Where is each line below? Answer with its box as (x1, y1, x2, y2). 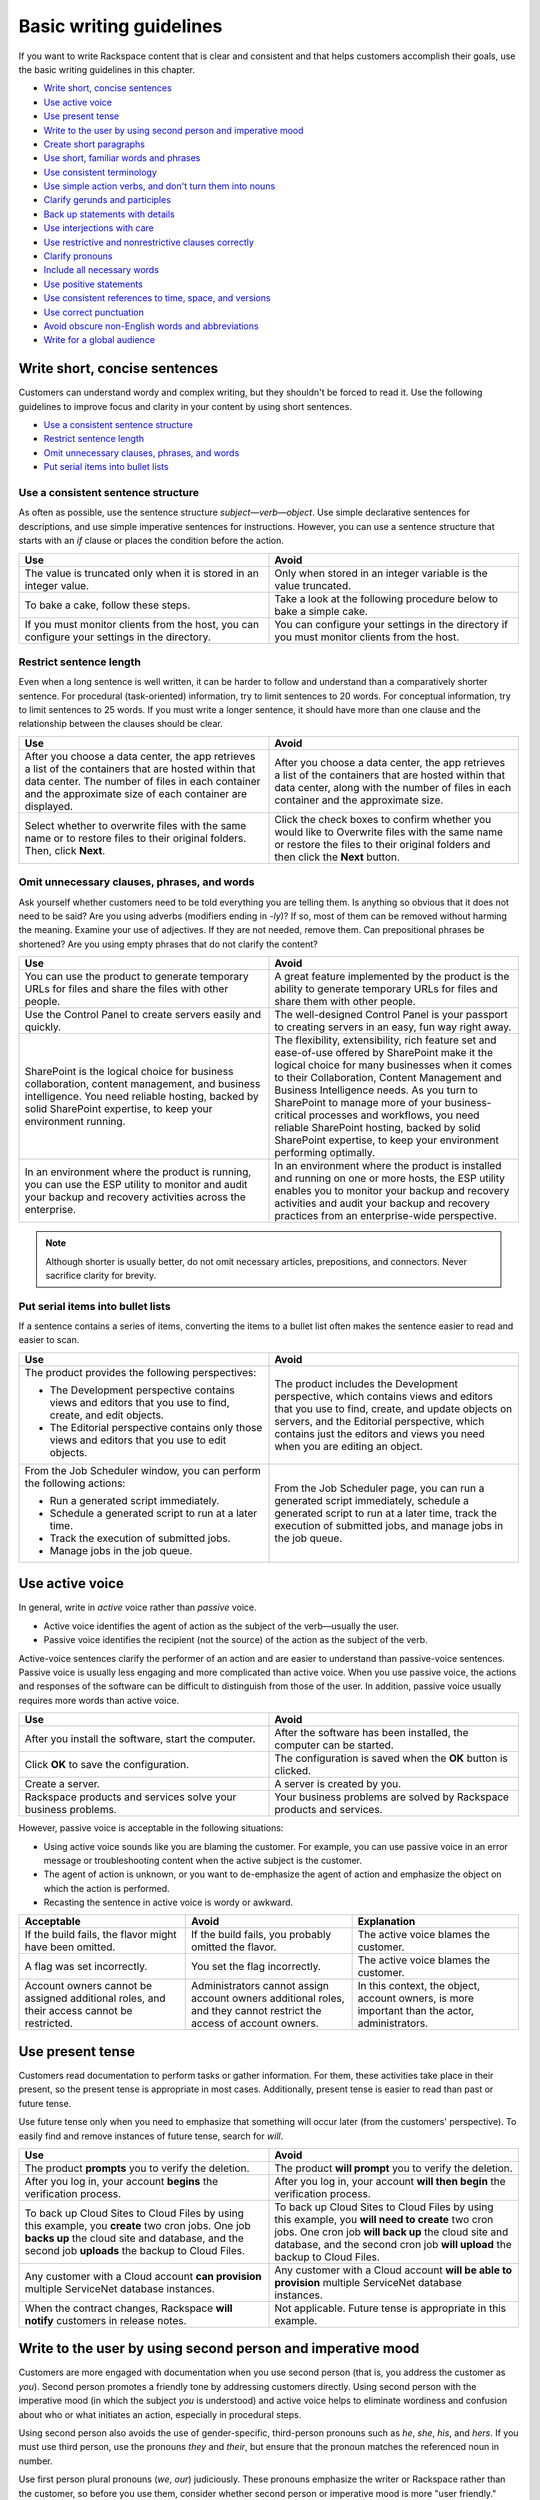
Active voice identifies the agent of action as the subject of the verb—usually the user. (43, 1620, 399, 1632)
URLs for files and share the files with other (24, 982, 229, 996)
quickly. (24, 1020, 62, 1034)
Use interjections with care (43, 222, 155, 234)
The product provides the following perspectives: (24, 1365, 257, 1379)
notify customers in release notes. (24, 2313, 187, 2327)
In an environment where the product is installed (274, 1159, 502, 1173)
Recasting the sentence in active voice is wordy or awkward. (43, 1896, 294, 1909)
